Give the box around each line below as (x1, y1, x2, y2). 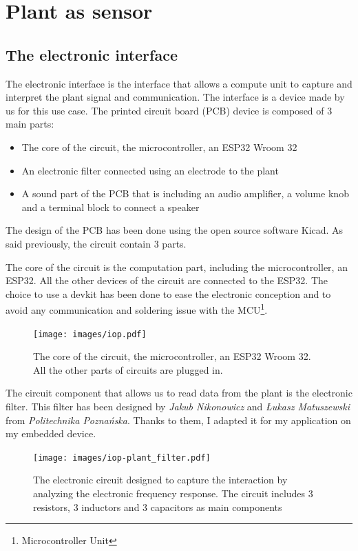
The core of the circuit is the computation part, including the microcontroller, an (6, 259, 348, 274)
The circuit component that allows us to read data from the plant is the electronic (6, 385, 352, 400)
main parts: (6, 117, 54, 131)
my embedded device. (6, 426, 96, 441)
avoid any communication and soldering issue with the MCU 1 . (6, 301, 268, 317)
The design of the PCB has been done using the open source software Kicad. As (6, 223, 344, 237)
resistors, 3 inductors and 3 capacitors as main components (33, 499, 282, 514)
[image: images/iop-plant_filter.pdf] (33, 452, 211, 463)
